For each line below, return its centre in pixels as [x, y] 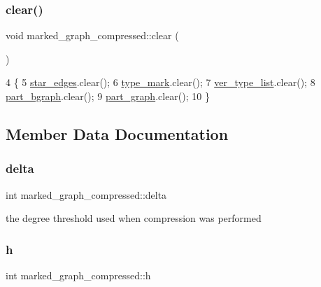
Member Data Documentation [117, 133]
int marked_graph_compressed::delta [86, 194]
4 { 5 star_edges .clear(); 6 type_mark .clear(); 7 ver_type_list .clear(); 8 [160, 82]
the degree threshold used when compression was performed [134, 218]
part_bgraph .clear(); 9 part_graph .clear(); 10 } [108, 96]
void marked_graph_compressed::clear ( [92, 35]
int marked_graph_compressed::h [78, 275]
